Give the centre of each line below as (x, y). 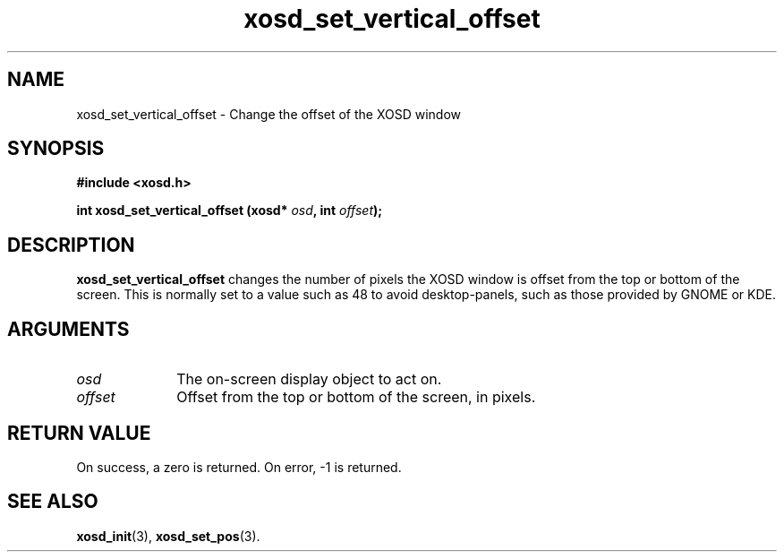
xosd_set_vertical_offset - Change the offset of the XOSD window (269, 114)
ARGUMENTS (68, 329)
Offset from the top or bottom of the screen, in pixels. (356, 397)
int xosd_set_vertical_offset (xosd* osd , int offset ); (230, 211)
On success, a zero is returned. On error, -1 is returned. (239, 467)
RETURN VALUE (79, 433)
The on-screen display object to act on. (309, 379)
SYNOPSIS (56, 149)
